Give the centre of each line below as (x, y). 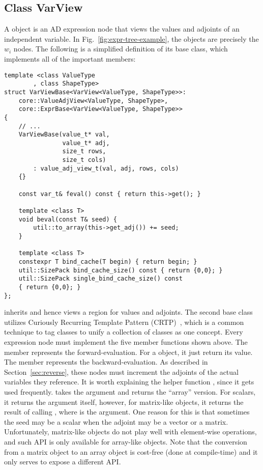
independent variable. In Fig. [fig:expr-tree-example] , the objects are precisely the (131, 38)
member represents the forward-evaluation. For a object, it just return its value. (128, 352)
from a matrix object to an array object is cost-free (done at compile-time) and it (131, 451)
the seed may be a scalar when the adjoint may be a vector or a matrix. (116, 421)
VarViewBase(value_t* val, (64, 135)
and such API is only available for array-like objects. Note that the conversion (126, 442)
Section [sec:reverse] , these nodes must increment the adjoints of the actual (121, 371)
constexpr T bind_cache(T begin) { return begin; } (108, 262)
